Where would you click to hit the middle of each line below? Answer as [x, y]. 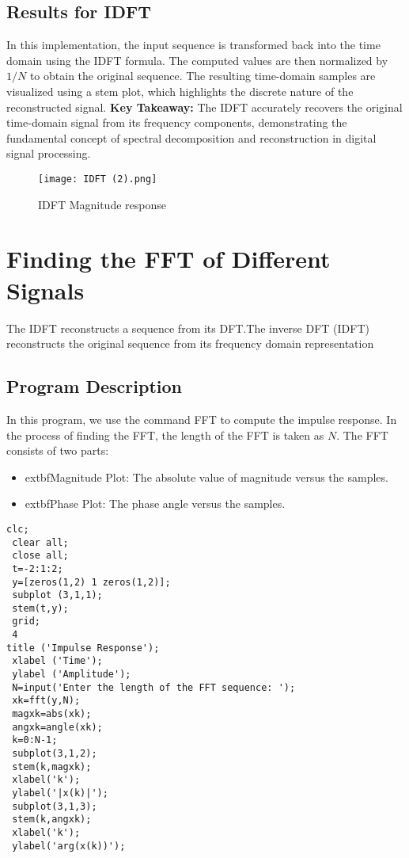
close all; [40, 556]
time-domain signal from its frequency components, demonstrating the [177, 122]
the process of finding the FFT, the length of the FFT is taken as [165, 435]
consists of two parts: [58, 450]
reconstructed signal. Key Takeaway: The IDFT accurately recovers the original [204, 107]
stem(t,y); [40, 608]
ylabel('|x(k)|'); [60, 793]
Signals [45, 290]
